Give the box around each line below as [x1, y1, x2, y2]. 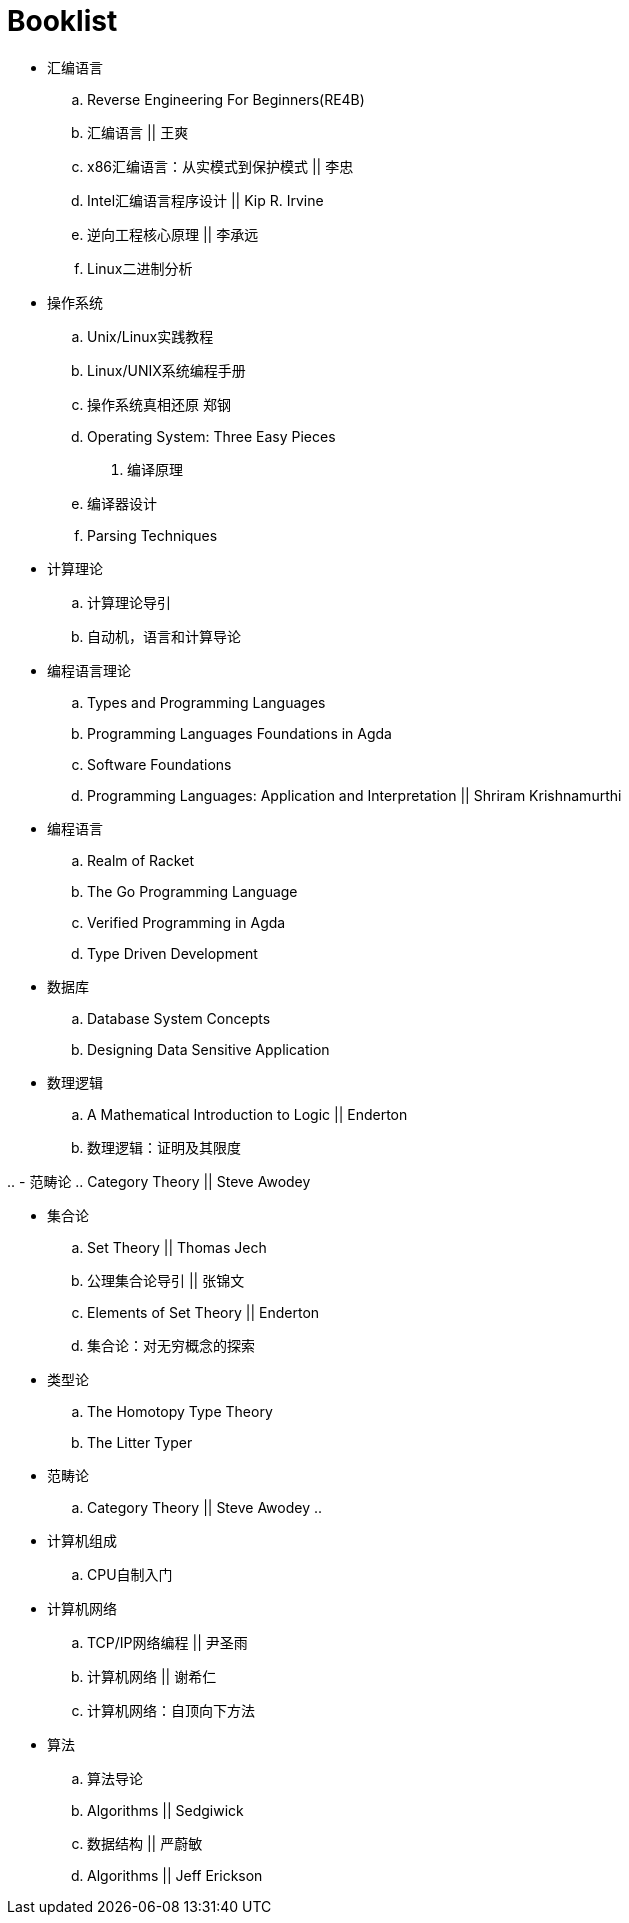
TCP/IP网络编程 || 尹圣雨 [87, 1633, 248, 1651]
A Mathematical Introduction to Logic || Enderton [87, 1105, 408, 1123]
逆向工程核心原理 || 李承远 [87, 225, 259, 243]
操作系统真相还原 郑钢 [87, 395, 231, 413]
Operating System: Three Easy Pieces [87, 427, 336, 445]
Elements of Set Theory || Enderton [87, 1303, 320, 1321]
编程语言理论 [47, 661, 131, 679]
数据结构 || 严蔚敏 [87, 1834, 203, 1852]
